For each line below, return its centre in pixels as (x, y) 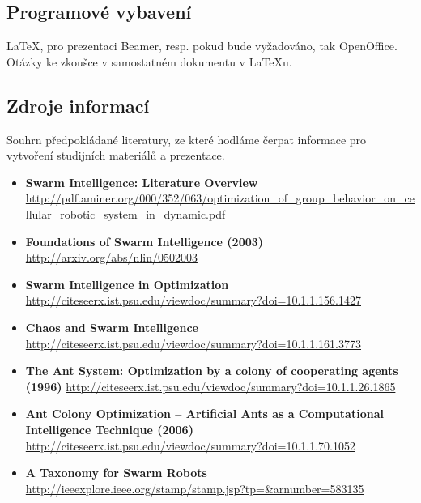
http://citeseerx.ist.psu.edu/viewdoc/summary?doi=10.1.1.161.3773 (193, 343)
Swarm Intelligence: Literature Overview (142, 182)
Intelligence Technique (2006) (109, 429)
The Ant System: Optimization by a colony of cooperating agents (212, 371)
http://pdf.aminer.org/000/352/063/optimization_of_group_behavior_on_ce (220, 198)
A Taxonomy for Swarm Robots (116, 473)
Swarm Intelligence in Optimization (127, 284)
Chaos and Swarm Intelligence (112, 327)
